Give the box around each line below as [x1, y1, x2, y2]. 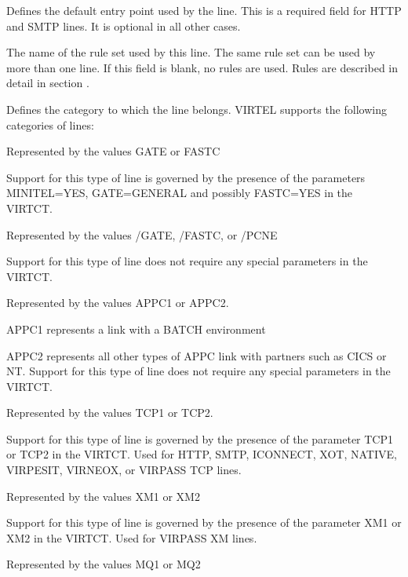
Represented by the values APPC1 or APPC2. [6, 294, 229, 311]
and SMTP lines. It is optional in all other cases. [6, 17, 241, 34]
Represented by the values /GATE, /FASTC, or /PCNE [6, 226, 278, 243]
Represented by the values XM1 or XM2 [6, 488, 200, 504]
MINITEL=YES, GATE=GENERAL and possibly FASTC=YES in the [6, 184, 353, 201]
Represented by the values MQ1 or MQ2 [6, 556, 201, 572]
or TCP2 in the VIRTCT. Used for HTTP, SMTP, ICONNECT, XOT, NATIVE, [6, 446, 397, 462]
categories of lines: [6, 116, 94, 133]
